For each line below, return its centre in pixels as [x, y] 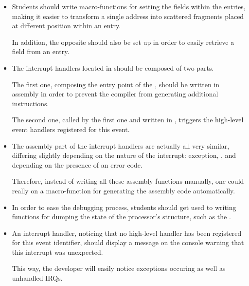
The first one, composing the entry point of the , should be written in [116, 84]
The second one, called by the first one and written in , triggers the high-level [128, 120]
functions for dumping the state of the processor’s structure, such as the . [121, 217]
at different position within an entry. [66, 26]
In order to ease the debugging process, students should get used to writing [124, 207]
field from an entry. [41, 51]
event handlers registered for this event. [71, 129]
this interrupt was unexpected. [57, 252]
